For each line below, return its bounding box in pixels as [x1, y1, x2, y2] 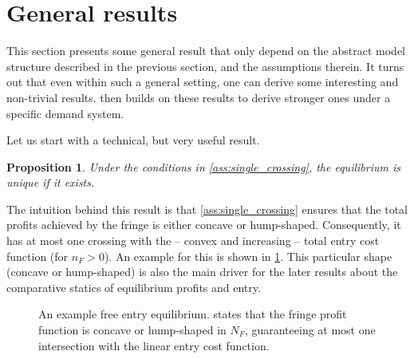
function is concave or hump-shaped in [38, 322, 227, 338]
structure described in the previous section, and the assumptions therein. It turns [6, 57, 404, 74]
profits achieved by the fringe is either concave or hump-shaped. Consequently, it [6, 216, 401, 233]
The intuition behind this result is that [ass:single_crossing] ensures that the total [6, 200, 408, 217]
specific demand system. [6, 105, 124, 121]
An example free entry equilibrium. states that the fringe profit [38, 306, 347, 322]
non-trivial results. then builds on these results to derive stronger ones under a [6, 89, 391, 105]
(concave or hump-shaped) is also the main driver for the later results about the [6, 263, 398, 280]
